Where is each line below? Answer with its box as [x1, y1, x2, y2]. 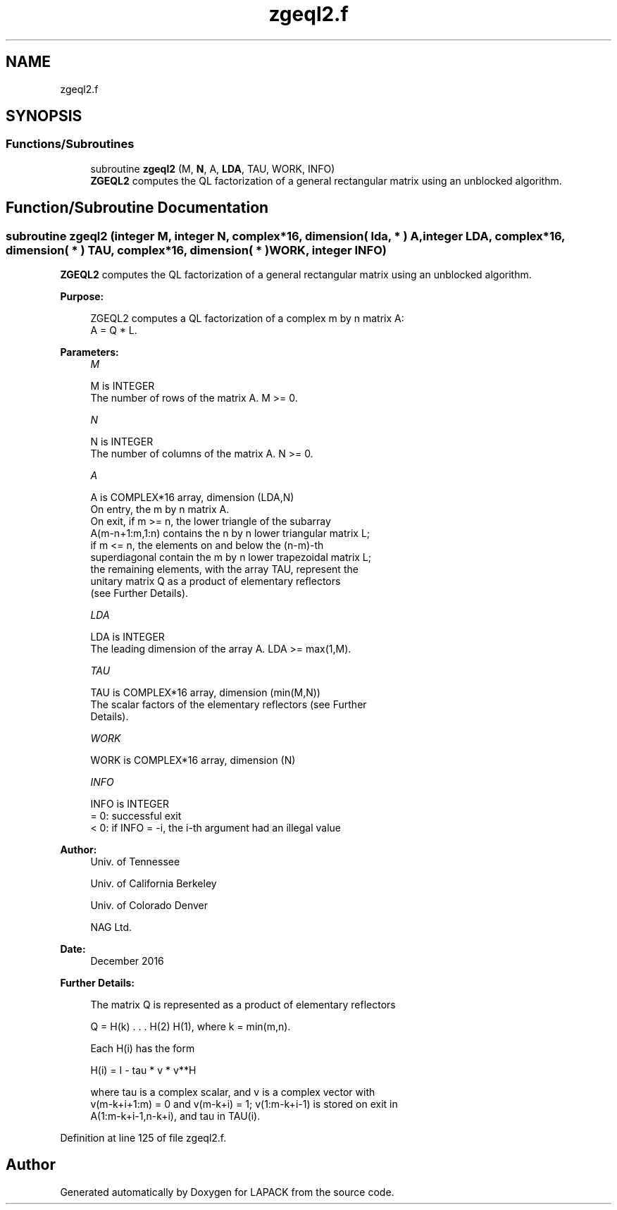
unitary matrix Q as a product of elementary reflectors [90, 575, 341, 588]
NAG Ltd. [90, 921, 132, 934]
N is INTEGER [90, 436, 154, 448]
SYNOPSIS [6, 107, 82, 125]
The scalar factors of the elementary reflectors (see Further [90, 698, 367, 711]
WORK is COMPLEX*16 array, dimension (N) [90, 754, 296, 767]
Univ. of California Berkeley [90, 877, 217, 890]
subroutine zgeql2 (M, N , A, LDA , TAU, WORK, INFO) [90, 162, 335, 175]
